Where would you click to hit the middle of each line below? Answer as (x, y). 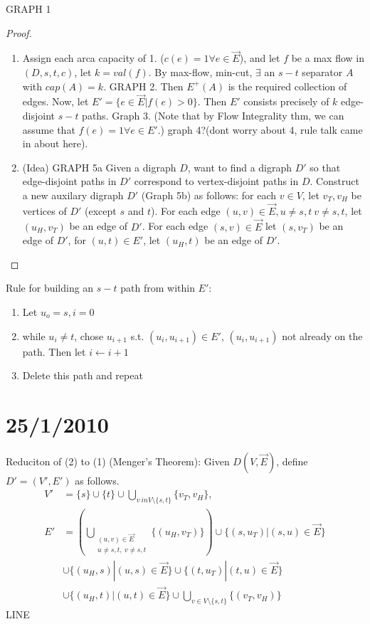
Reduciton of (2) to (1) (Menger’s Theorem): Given (118, 461)
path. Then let (54, 351)
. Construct (334, 181)
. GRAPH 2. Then (143, 86)
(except (101, 210)
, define (292, 461)
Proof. (19, 32)
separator (322, 72)
